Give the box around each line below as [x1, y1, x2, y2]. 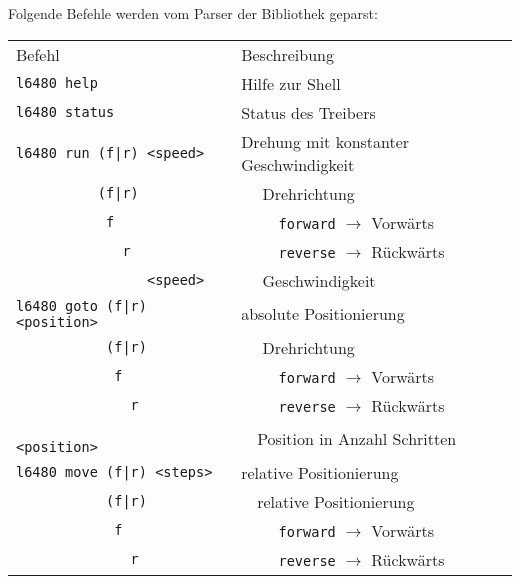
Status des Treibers [241, 100, 376, 124]
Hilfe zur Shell [241, 71, 341, 95]
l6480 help [16, 75, 98, 92]
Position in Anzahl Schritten [257, 427, 457, 451]
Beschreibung [241, 42, 334, 66]
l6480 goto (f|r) [16, 297, 147, 314]
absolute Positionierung [241, 302, 405, 326]
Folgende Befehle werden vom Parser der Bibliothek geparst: [8, 3, 378, 23]
